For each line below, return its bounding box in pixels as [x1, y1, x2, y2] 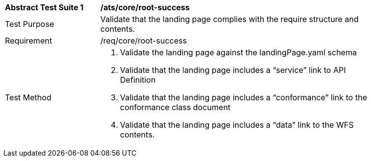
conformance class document [120, 102, 231, 112]
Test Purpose [5, 19, 54, 29]
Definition [120, 75, 156, 85]
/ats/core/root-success [100, 2, 190, 12]
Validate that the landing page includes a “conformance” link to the [120, 92, 367, 102]
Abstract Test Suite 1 [5, 2, 84, 12]
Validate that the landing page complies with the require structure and [100, 14, 359, 24]
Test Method [5, 92, 52, 102]
